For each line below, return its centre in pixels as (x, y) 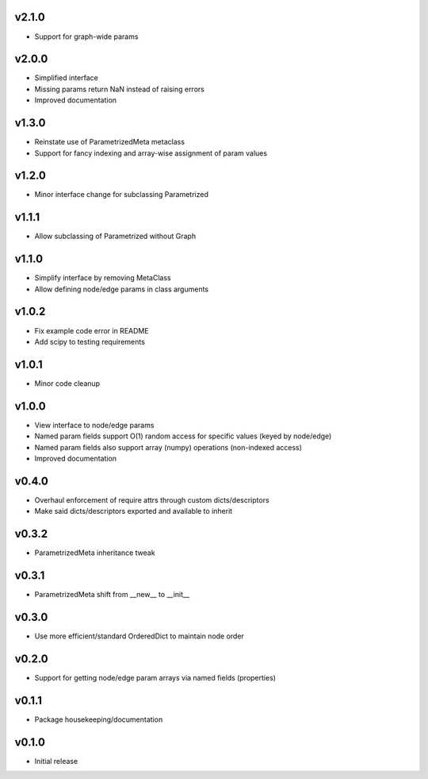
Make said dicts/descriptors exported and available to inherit (134, 511)
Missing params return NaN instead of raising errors (120, 89)
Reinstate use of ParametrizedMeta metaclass (110, 142)
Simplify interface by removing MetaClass (103, 278)
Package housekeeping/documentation (99, 719)
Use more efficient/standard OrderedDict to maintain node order (139, 636)
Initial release (56, 761)
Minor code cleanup (67, 383)
